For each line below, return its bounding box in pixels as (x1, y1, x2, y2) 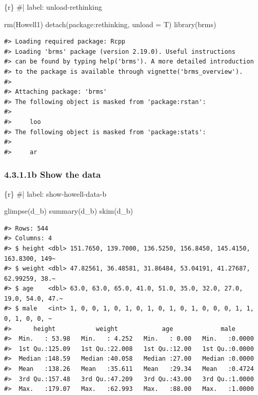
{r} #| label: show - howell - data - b (4, 188, 107, 199)
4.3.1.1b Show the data (4, 168, 101, 181)
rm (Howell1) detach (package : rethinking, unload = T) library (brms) (4, 18, 216, 29)
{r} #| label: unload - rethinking (4, 2, 102, 12)
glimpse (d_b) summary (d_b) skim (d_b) (4, 205, 133, 216)
